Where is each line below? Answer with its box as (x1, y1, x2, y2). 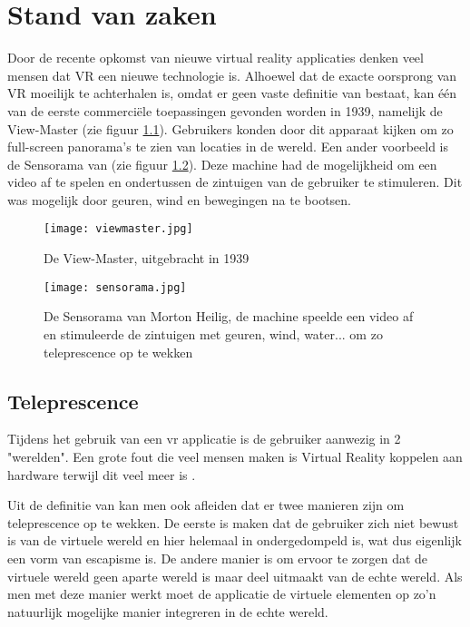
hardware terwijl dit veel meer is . (7, 465, 196, 484)
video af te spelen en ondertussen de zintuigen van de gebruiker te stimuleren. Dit (7, 172, 463, 191)
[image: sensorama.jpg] (44, 280, 187, 294)
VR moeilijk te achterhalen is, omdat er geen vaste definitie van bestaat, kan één (7, 83, 457, 103)
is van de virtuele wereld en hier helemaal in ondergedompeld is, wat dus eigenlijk (7, 531, 462, 550)
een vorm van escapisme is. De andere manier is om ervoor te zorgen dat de (7, 548, 428, 567)
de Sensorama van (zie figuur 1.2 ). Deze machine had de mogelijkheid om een (7, 154, 437, 173)
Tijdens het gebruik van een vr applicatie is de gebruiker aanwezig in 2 (7, 429, 401, 448)
